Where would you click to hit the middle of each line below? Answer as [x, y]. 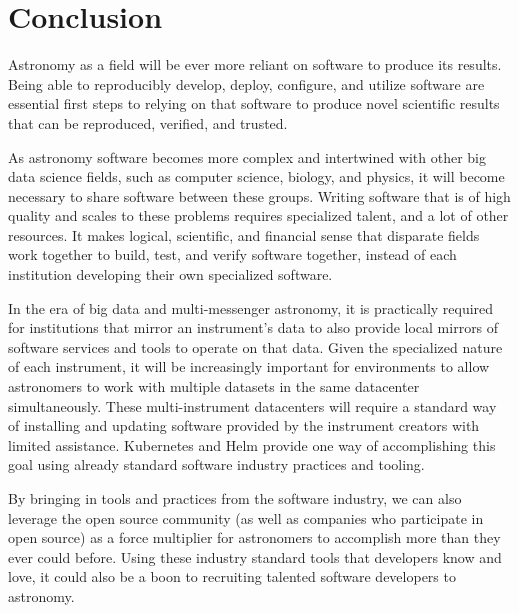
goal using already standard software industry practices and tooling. [216, 464]
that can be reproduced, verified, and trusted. [148, 122]
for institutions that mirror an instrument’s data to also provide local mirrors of [253, 327]
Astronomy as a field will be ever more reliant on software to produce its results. [255, 64]
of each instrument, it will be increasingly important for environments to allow [249, 366]
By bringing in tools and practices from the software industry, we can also [235, 498]
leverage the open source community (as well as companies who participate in [246, 517]
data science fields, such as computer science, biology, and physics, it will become [256, 176]
